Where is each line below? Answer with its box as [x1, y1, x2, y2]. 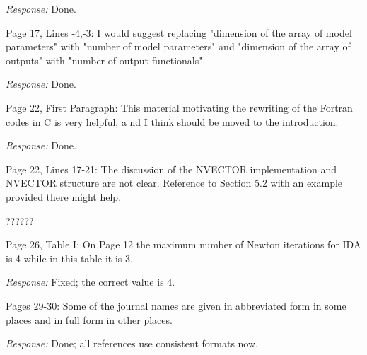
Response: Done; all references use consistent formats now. [6, 336, 258, 351]
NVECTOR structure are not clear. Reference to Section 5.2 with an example [6, 175, 343, 190]
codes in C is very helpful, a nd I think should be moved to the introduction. [6, 114, 339, 129]
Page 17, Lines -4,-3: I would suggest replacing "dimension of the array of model [6, 25, 352, 40]
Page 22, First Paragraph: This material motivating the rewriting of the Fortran [6, 100, 353, 115]
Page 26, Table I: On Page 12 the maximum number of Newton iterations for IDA [6, 237, 361, 252]
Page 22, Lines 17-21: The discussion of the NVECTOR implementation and [6, 161, 337, 176]
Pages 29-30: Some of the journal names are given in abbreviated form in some [6, 298, 346, 313]
